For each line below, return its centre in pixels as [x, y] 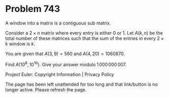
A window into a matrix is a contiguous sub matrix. [58, 23]
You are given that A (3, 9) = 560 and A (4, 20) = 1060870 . [65, 54]
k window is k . [20, 43]
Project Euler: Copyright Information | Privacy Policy [60, 74]
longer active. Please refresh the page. [46, 89]
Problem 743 [33, 9]
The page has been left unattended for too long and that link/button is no [81, 84]
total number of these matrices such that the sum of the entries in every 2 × [85, 38]
